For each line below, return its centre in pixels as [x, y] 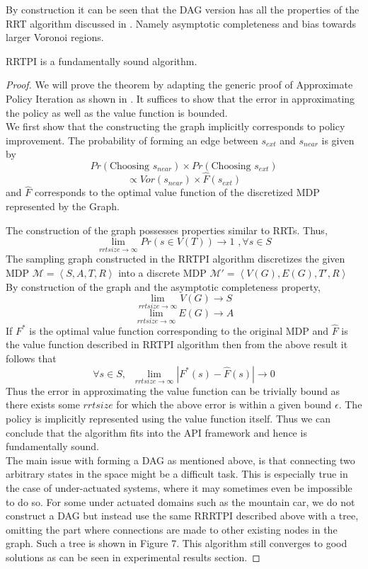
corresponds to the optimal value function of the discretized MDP [177, 192]
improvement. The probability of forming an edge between [132, 140]
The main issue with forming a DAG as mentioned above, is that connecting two [180, 460]
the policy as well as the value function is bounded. [117, 112]
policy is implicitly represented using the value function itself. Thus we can [168, 418]
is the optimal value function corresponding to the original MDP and [179, 330]
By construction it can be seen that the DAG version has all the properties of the [183, 9]
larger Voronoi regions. [55, 37]
